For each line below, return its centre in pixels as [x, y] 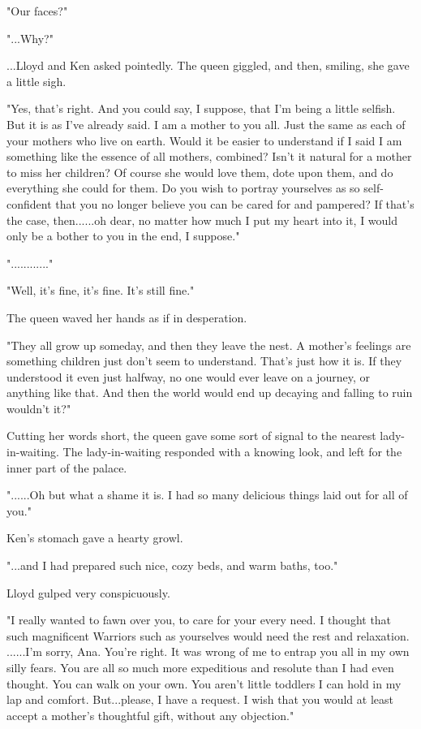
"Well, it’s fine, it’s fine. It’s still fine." [101, 290]
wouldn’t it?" [39, 408]
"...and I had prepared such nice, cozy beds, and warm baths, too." [172, 565]
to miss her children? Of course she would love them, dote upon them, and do [200, 172]
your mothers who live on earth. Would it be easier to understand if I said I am [204, 140]
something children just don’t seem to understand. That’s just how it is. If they [204, 361]
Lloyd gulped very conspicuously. [88, 592]
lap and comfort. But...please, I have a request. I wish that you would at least [200, 699]
